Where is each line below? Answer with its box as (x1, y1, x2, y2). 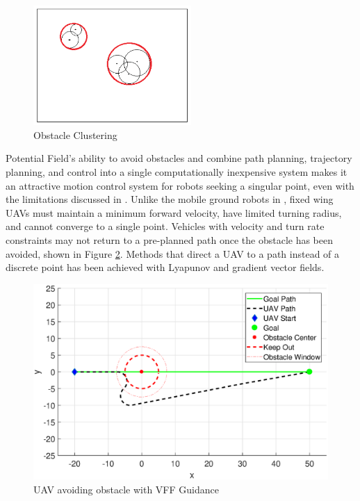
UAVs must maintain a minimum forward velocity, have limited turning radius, (6, 205, 342, 220)
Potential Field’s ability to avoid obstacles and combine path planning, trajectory (6, 151, 352, 165)
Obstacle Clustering (33, 127, 117, 142)
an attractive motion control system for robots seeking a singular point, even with (6, 178, 354, 192)
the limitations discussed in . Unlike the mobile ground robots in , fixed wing (6, 192, 334, 206)
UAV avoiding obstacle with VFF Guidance (33, 482, 219, 496)
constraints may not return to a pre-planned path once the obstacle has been (6, 232, 334, 247)
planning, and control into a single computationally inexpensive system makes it (6, 164, 347, 179)
